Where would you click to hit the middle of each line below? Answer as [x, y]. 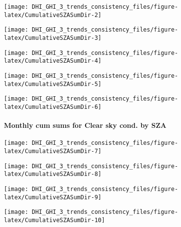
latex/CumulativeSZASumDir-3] [53, 38]
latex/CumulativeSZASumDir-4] [53, 61]
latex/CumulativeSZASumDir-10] [54, 220]
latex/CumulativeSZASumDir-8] [53, 174]
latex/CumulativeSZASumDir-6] [53, 107]
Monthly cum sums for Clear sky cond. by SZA [85, 125]
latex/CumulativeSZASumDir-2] [53, 15]
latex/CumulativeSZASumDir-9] [53, 197]
